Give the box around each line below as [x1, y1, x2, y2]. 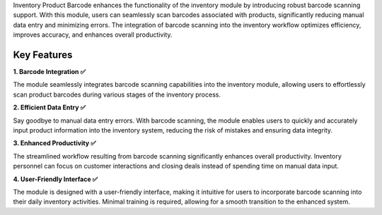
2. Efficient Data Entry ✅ [13, 103, 86, 112]
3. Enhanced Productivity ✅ [13, 139, 96, 147]
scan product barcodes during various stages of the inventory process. [13, 90, 221, 99]
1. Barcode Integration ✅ [13, 68, 86, 76]
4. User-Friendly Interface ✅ [13, 175, 98, 183]
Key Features [13, 49, 73, 61]
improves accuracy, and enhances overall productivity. [13, 30, 173, 39]
